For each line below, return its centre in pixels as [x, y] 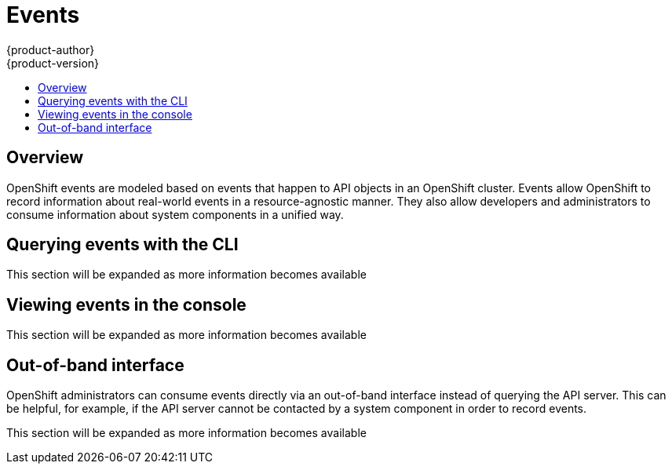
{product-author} [51, 49]
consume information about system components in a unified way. [175, 214]
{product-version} [53, 63]
